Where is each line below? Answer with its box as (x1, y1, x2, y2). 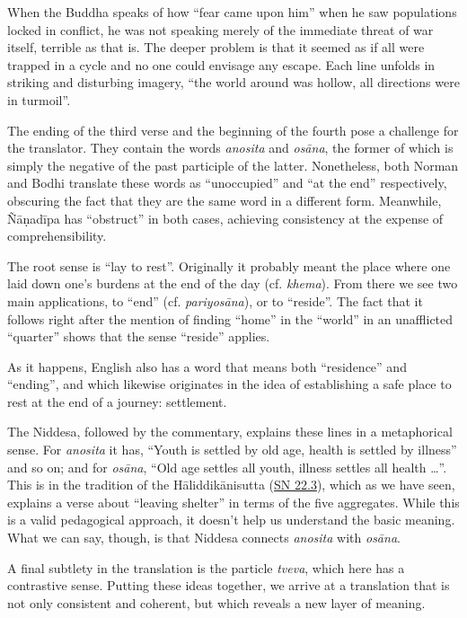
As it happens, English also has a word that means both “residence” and (7, 357, 407, 375)
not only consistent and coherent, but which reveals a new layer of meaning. (7, 593, 426, 612)
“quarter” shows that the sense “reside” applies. (7, 327, 270, 346)
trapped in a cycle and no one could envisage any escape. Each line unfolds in (7, 55, 436, 74)
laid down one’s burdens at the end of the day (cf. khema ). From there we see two (7, 274, 458, 293)
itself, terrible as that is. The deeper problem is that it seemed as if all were (7, 38, 425, 57)
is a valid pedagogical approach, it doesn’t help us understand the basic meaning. (7, 510, 455, 529)
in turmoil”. (7, 90, 71, 109)
